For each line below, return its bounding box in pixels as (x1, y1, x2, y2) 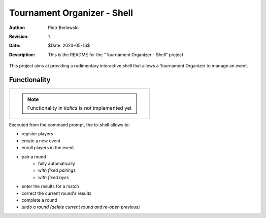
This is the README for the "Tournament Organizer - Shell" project (48, 52, 184, 58)
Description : (9, 52, 35, 58)
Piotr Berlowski (48, 25, 79, 31)
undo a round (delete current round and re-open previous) (21, 204, 140, 210)
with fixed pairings (38, 167, 76, 173)
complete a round (21, 197, 58, 203)
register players (21, 131, 54, 137)
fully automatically (38, 160, 75, 166)
